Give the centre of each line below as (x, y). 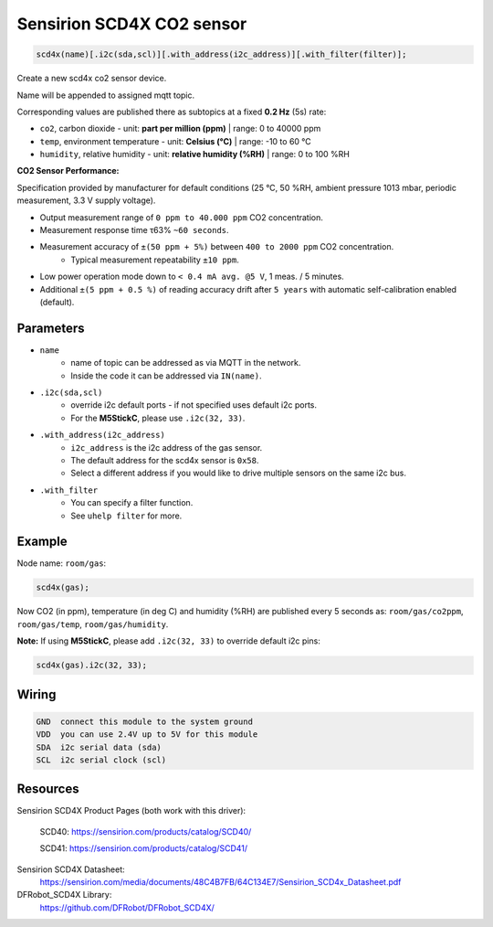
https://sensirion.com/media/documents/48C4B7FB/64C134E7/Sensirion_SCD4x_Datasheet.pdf (220, 882)
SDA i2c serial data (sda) (99, 747)
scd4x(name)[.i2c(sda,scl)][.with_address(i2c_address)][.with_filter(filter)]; (221, 54)
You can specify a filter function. (132, 503)
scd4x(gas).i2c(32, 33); (92, 666)
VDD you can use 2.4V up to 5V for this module (147, 735)
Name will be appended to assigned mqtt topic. (106, 95)
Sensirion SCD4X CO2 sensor (132, 24)
